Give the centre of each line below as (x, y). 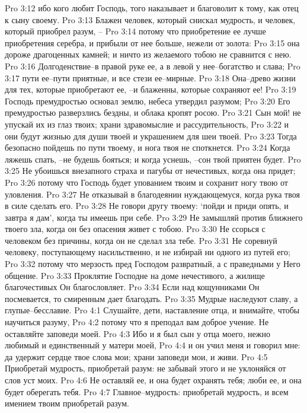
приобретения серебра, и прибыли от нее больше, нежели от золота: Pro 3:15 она (152, 42)
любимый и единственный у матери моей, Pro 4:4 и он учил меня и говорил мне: (153, 345)
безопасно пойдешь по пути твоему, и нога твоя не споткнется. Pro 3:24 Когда (148, 147)
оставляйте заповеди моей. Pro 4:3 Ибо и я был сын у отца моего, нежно (137, 333)
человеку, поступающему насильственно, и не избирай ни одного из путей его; (148, 252)
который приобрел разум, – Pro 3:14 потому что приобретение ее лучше (135, 31)
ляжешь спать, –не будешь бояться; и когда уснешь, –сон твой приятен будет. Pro (153, 159)
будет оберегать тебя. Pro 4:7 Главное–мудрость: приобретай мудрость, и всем (147, 391)
